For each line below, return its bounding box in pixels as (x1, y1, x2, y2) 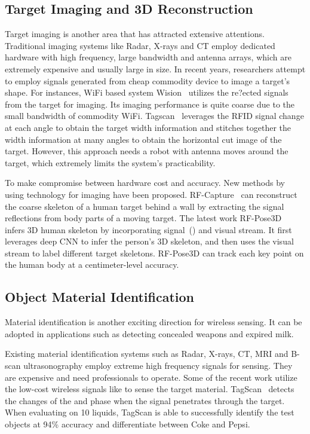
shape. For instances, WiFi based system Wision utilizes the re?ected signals (5, 86, 288, 99)
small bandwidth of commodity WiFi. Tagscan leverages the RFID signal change (5, 109, 304, 122)
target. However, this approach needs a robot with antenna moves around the (5, 145, 288, 157)
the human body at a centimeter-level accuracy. (5, 258, 179, 271)
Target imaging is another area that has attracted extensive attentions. (5, 27, 265, 40)
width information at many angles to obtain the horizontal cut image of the (5, 133, 282, 145)
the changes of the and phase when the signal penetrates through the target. (5, 394, 285, 407)
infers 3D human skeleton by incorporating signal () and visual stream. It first (5, 223, 292, 236)
